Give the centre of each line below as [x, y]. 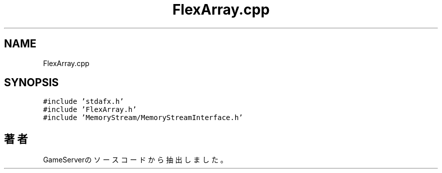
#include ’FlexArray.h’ [90, 110]
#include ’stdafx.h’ [84, 102]
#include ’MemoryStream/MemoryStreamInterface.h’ [143, 118]
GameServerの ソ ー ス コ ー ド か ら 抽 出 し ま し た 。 [135, 160]
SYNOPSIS [32, 83]
